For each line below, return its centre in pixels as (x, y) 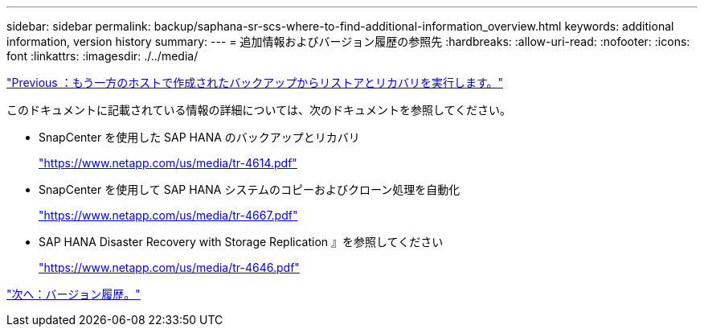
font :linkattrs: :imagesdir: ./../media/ (102, 56)
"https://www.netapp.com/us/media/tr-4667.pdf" (168, 215)
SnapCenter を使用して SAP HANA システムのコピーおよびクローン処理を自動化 (250, 189)
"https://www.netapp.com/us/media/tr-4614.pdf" (168, 163)
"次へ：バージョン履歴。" (74, 294)
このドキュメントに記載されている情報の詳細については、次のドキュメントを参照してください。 (259, 110)
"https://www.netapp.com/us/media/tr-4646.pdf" (169, 267)
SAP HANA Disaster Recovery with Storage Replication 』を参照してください (241, 242)
